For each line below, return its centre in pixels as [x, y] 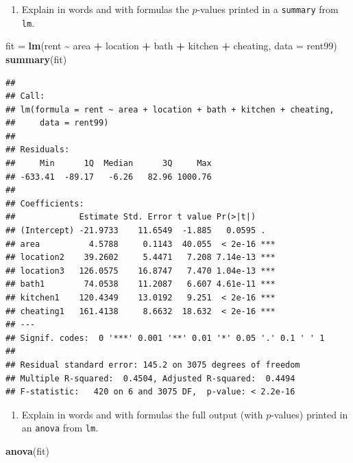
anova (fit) [27, 451]
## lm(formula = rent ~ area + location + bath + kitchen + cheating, [170, 109]
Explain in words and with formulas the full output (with [142, 414]
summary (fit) [36, 59]
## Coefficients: [45, 203]
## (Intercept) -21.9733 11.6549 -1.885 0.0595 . [136, 231]
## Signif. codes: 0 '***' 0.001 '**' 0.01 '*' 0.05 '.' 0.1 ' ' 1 [165, 338]
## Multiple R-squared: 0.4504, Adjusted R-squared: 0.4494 [150, 378]
